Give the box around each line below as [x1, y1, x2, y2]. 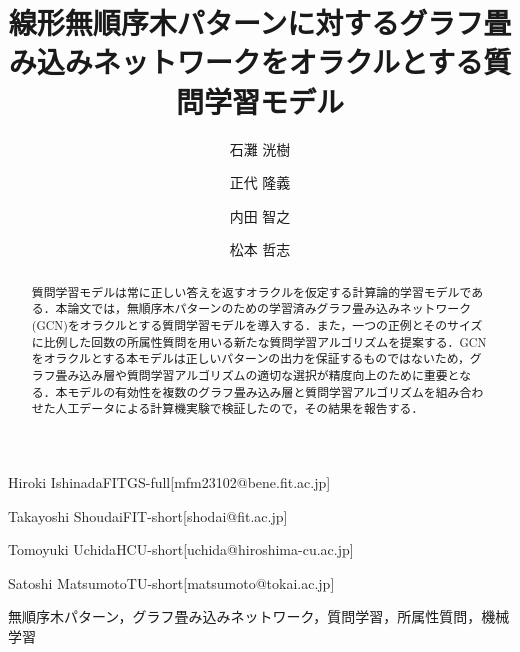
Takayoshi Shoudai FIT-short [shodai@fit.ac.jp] [8, 505, 288, 526]
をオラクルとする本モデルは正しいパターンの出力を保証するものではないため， [31, 350, 470, 367]
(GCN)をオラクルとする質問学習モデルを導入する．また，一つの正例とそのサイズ [31, 316, 483, 333]
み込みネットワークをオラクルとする [8, 41, 484, 82]
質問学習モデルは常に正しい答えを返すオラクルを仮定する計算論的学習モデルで [31, 283, 472, 300]
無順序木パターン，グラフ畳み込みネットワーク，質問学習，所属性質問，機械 [8, 606, 510, 627]
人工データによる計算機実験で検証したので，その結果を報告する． [55, 400, 424, 417]
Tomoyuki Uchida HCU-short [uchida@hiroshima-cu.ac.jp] [8, 539, 354, 560]
